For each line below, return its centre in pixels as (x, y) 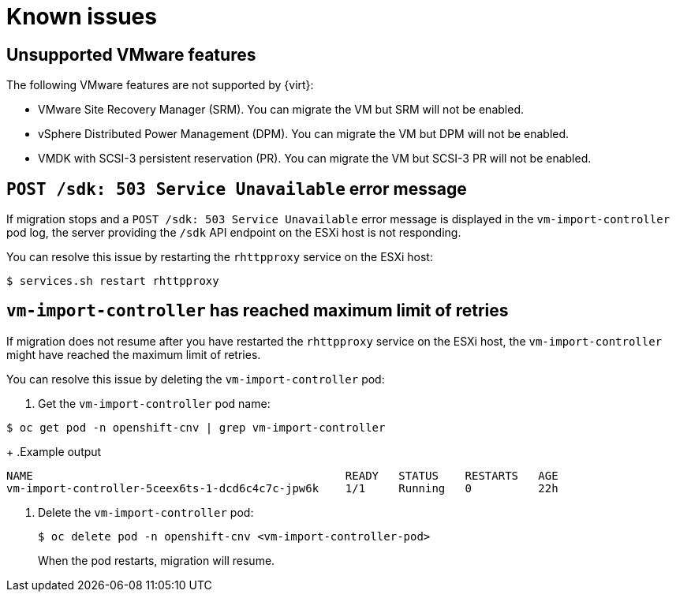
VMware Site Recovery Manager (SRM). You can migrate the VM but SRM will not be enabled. (281, 110)
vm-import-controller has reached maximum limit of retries (258, 311)
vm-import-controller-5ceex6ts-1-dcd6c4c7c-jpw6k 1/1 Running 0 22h (282, 488)
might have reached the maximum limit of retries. (134, 354)
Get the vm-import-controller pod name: (154, 403)
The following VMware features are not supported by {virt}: (160, 85)
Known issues (82, 17)
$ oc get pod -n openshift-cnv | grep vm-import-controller (196, 427)
